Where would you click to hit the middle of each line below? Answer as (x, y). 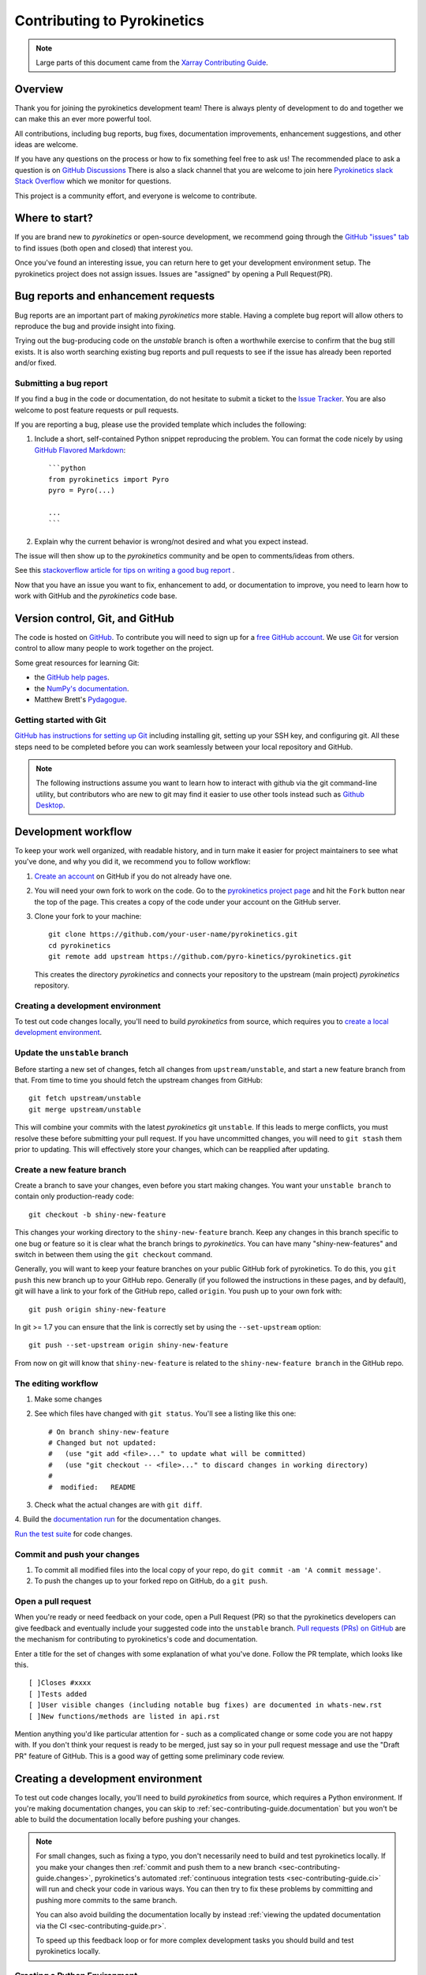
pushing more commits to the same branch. (106, 1900)
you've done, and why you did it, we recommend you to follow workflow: (133, 862)
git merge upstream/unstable (85, 1109)
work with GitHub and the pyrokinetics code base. (96, 596)
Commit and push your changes (77, 1554)
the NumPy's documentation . (82, 688)
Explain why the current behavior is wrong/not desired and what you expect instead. (171, 541)
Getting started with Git (60, 720)
